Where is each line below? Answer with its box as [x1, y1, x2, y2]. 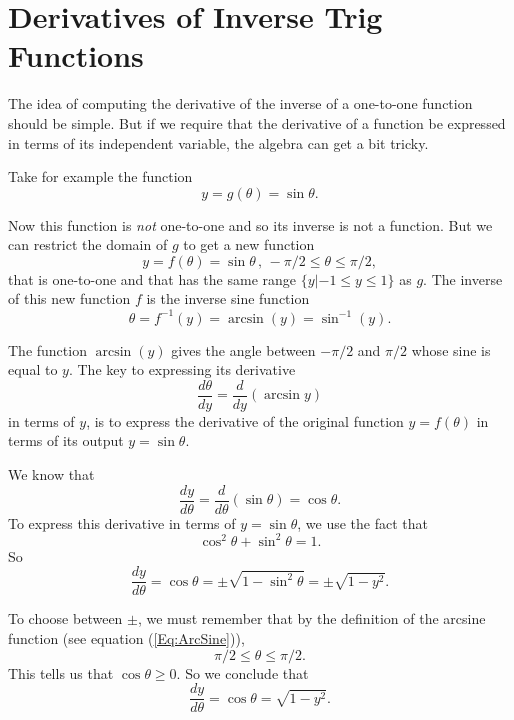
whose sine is [411, 339, 491, 360]
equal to [8, 359, 58, 380]
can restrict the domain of [8, 234, 168, 255]
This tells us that [8, 662, 114, 683]
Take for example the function [8, 166, 193, 187]
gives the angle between [171, 339, 316, 360]
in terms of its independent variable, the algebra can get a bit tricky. [8, 132, 429, 153]
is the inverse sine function [146, 288, 310, 309]
